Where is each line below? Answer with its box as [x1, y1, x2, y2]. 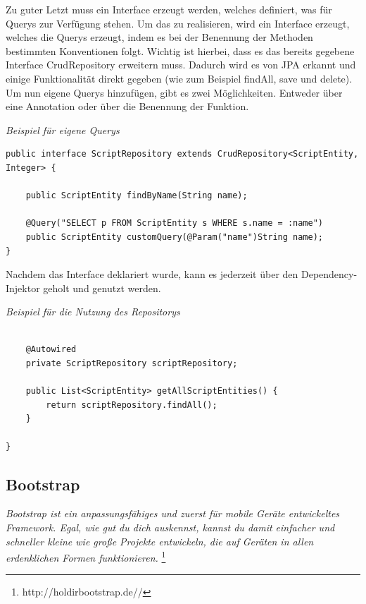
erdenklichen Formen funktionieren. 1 [6, 548, 166, 564]
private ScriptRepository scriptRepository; [25, 358, 238, 369]
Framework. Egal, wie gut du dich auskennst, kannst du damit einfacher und [6, 520, 335, 535]
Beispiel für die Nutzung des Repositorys [6, 304, 180, 319]
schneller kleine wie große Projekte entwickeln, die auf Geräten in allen [6, 533, 314, 548]
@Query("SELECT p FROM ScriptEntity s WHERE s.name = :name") [25, 218, 324, 229]
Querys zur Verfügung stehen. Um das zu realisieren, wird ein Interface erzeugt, [6, 16, 350, 30]
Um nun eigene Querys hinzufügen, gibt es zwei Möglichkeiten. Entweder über [6, 85, 343, 99]
